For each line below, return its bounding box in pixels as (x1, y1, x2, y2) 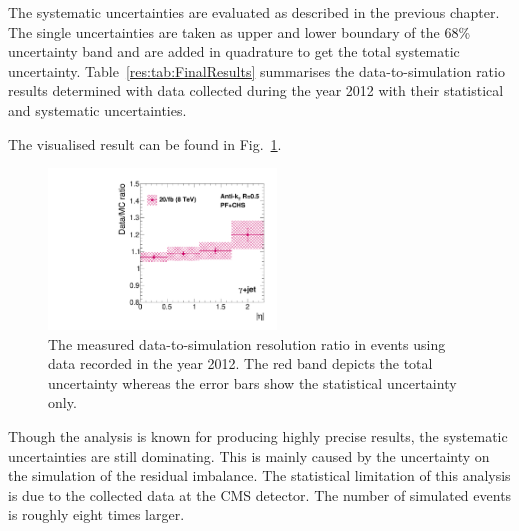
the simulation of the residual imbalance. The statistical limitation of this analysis (8, 465, 511, 486)
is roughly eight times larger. (8, 504, 185, 525)
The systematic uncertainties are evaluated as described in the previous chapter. (8, 2, 500, 22)
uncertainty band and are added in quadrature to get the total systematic (8, 41, 460, 62)
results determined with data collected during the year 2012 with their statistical (8, 80, 504, 101)
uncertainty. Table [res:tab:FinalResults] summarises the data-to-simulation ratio (8, 60, 505, 81)
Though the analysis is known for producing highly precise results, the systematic (8, 425, 508, 446)
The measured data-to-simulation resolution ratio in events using (48, 333, 446, 354)
